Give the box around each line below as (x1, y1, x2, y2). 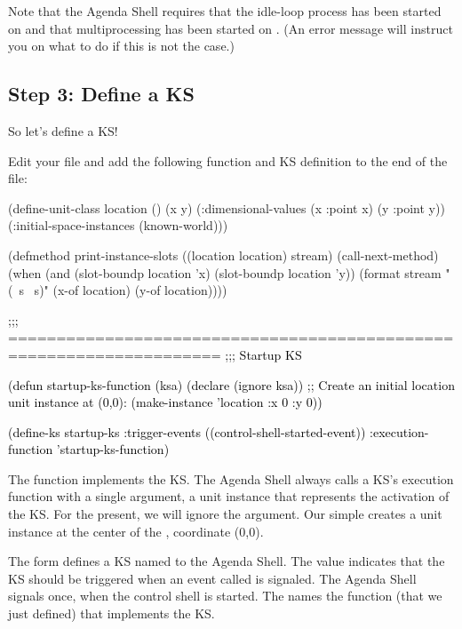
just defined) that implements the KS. (8, 604, 215, 623)
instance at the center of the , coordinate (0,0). (8, 522, 264, 540)
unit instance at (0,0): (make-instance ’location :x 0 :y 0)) (8, 393, 323, 411)
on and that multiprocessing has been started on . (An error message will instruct (8, 19, 453, 37)
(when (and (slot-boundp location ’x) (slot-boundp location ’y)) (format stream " (8, 263, 450, 282)
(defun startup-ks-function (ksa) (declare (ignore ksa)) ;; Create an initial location (8, 375, 455, 394)
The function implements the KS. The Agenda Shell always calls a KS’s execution (8, 469, 454, 488)
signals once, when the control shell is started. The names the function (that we (8, 586, 442, 605)
